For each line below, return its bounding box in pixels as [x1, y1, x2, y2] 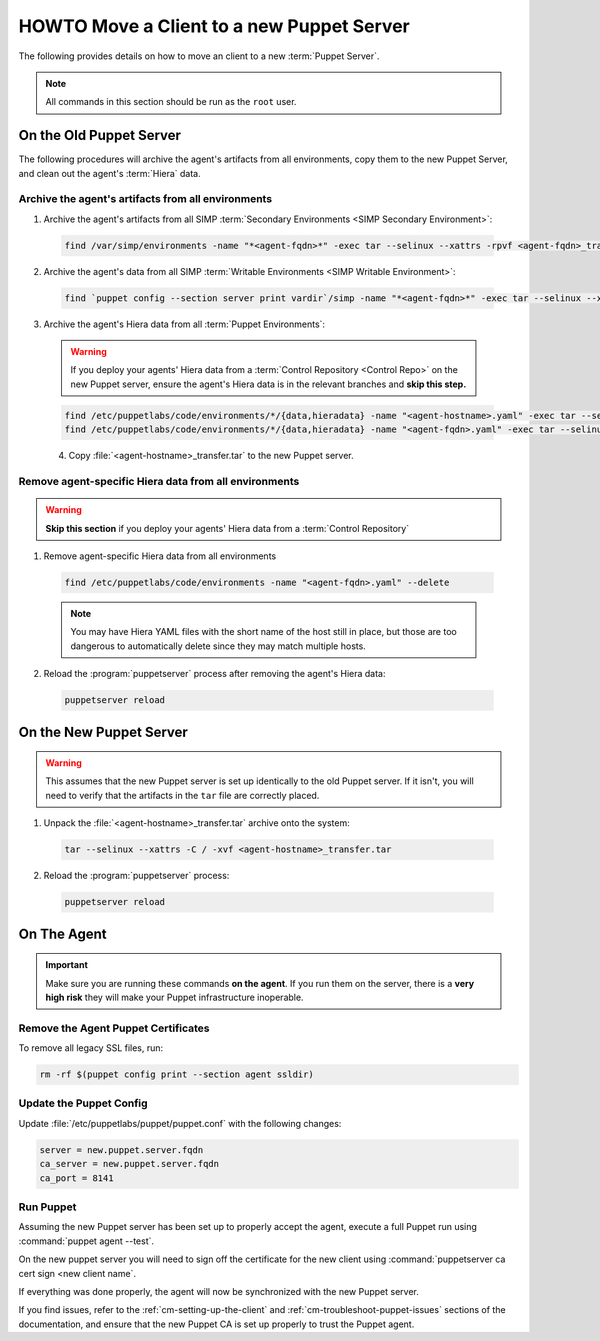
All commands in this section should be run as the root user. [45, 96, 297, 108]
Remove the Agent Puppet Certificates [18, 1021, 210, 1035]
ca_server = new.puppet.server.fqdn [39, 1158, 220, 1170]
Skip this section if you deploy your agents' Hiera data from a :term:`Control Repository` [45, 522, 410, 534]
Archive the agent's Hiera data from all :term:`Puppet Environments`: [43, 318, 325, 330]
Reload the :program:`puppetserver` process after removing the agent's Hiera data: [43, 668, 386, 680]
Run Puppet [18, 1200, 77, 1214]
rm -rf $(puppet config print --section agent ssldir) [39, 1069, 314, 1080]
